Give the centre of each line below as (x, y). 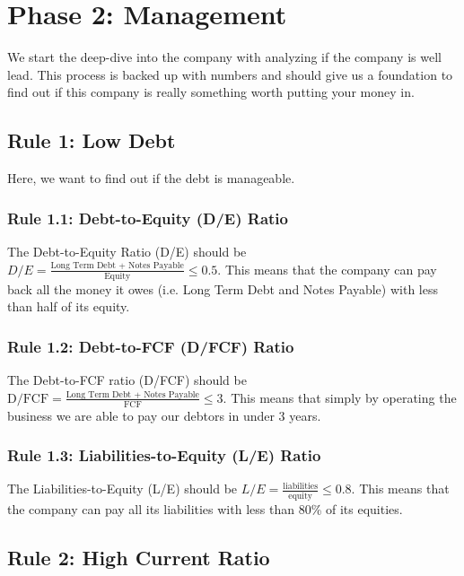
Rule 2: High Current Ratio (139, 557)
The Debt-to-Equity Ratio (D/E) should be (127, 251)
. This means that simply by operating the (340, 397)
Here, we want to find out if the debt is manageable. (151, 178)
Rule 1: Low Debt (92, 140)
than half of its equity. (69, 306)
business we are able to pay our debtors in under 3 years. (164, 415)
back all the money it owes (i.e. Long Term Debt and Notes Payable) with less (223, 288)
